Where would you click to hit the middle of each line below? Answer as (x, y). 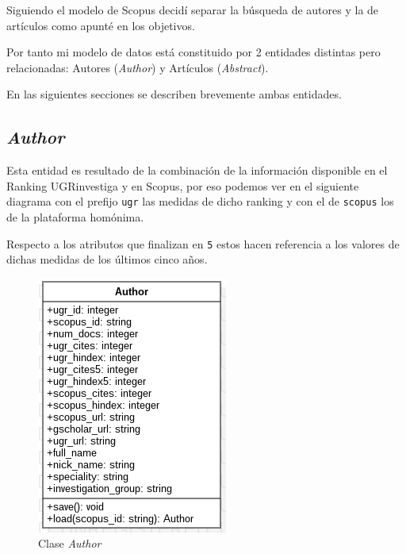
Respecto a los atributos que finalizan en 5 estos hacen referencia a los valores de (203, 243)
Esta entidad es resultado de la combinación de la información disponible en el (197, 170)
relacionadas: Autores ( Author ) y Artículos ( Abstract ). (138, 67)
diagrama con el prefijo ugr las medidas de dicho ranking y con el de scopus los (200, 201)
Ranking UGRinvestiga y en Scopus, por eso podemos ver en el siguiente (183, 185)
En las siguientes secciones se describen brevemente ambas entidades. (174, 94)
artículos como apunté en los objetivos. (101, 25)
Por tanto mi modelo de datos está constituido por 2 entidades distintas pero (193, 52)
